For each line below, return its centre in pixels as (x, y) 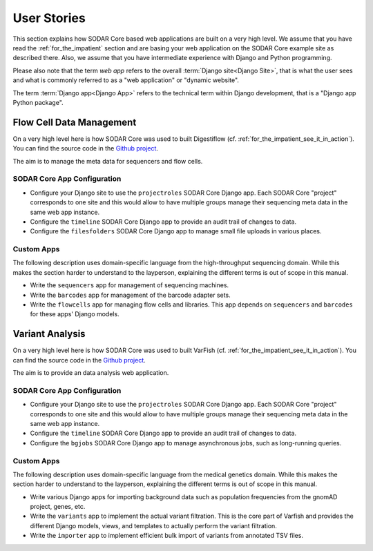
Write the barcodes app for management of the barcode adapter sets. (130, 295)
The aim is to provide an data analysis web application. (91, 373)
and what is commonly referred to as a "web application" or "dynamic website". (126, 80)
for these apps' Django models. (75, 314)
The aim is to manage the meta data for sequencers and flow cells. (108, 161)
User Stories (49, 18)
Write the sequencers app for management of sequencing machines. (130, 285)
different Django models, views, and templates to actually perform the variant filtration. (154, 525)
